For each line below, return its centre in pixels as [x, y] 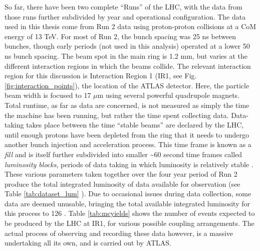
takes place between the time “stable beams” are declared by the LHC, [135, 125]
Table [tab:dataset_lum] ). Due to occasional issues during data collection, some [128, 194]
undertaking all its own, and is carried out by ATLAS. [88, 243]
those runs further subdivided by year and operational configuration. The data [125, 16]
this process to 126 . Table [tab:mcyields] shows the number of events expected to [130, 213]
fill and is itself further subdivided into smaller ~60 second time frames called [123, 154]
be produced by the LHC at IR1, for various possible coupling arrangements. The [129, 223]
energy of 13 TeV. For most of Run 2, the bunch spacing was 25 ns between [120, 36]
